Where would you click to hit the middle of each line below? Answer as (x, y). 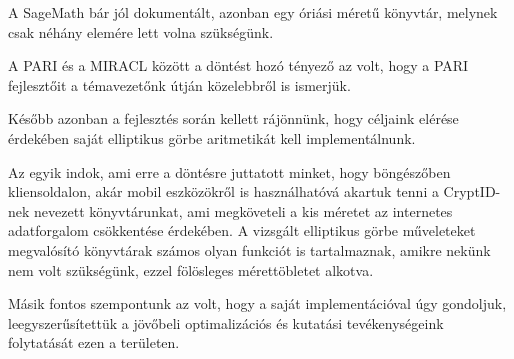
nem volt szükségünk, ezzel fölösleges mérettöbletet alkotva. (191, 269)
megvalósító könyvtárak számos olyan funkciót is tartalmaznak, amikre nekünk (249, 249)
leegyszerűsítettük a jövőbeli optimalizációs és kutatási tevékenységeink (226, 322)
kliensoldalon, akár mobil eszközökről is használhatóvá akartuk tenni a (223, 191)
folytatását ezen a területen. (94, 342)
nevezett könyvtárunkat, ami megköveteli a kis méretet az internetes (243, 210)
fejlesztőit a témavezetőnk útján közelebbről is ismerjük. (179, 84)
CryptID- (472, 191)
